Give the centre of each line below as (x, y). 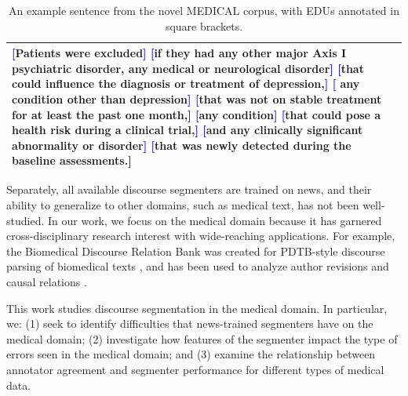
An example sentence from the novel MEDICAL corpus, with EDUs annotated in (204, 10)
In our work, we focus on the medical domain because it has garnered (215, 220)
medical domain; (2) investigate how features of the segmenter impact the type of (202, 338)
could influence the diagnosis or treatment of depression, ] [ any (186, 84)
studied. (25, 220)
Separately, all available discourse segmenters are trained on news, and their (189, 189)
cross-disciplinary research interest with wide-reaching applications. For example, (201, 236)
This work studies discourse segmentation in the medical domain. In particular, (197, 308)
